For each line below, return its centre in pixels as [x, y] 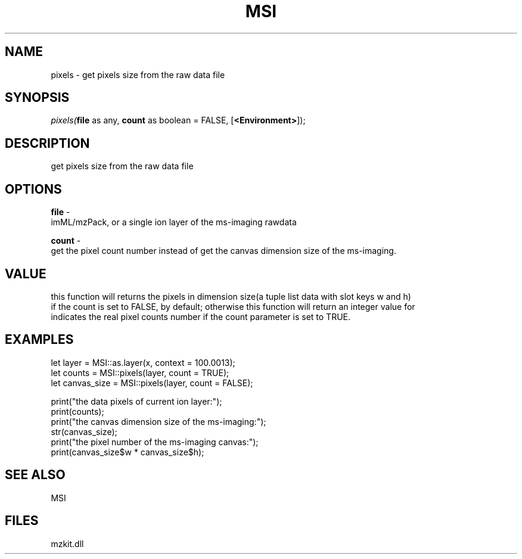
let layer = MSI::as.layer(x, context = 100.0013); [143, 362]
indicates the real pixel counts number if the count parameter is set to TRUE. [201, 316]
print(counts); [77, 411]
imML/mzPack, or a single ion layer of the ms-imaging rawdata [174, 222]
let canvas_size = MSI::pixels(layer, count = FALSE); [152, 383]
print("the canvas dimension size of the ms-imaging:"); [159, 421]
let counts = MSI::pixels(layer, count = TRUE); [140, 372]
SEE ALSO [35, 475]
